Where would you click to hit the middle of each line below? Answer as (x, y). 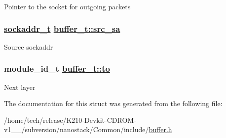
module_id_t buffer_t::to (57, 69)
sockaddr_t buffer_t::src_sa (62, 28)
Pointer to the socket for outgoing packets (67, 6)
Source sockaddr (29, 46)
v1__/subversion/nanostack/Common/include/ (76, 129)
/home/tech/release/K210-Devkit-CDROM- (70, 120)
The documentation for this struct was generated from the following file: (113, 103)
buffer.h (160, 129)
